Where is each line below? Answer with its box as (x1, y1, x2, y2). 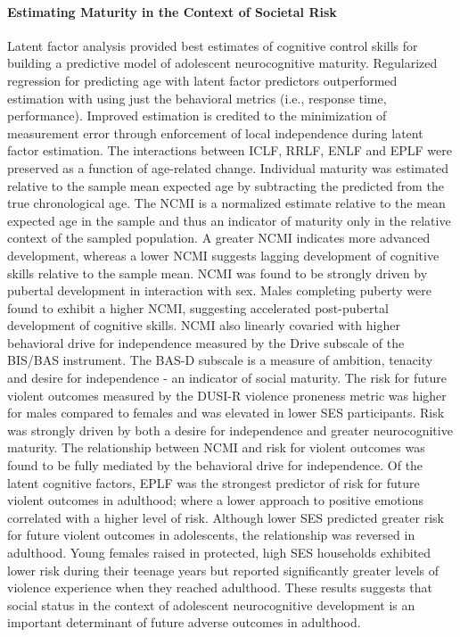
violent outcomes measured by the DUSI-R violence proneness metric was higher (7, 385, 447, 404)
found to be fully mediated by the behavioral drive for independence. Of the (7, 456, 423, 475)
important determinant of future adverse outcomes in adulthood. (7, 613, 361, 632)
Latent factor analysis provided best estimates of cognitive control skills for (7, 36, 418, 54)
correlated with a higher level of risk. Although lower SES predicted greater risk (7, 508, 444, 526)
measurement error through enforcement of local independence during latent (7, 123, 423, 142)
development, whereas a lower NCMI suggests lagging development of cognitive (7, 245, 439, 264)
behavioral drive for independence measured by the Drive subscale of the (7, 333, 405, 352)
